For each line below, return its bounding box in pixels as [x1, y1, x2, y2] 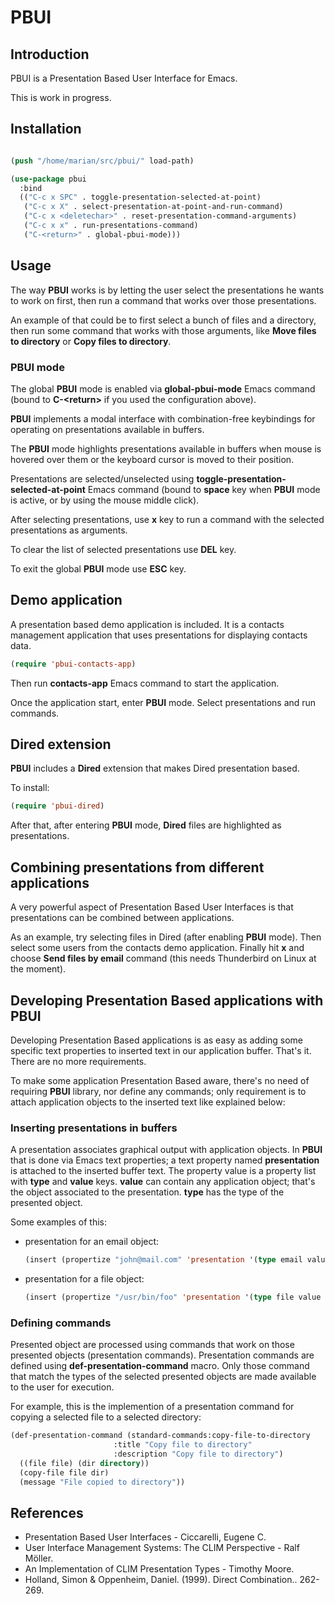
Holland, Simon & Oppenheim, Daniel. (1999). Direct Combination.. [24, 1574, 298, 1586]
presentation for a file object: [24, 1273, 145, 1285]
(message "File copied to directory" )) [19, 1477, 186, 1487]
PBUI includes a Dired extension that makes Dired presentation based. [10, 762, 300, 775]
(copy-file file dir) [19, 1467, 110, 1478]
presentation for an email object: [24, 1236, 160, 1248]
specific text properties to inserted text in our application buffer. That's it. [10, 1044, 312, 1056]
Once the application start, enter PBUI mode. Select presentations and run [10, 696, 317, 708]
